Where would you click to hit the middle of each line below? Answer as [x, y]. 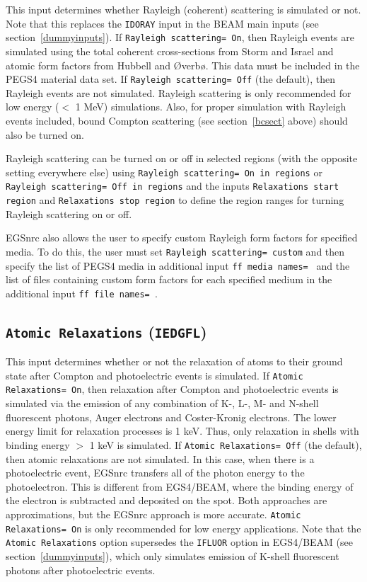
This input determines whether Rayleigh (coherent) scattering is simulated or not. [183, 9]
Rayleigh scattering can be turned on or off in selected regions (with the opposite [182, 158]
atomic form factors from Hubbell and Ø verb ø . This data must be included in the [183, 65]
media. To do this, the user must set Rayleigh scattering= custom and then [175, 251]
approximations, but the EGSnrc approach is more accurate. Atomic [153, 514]
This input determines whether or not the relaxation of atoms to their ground [174, 361]
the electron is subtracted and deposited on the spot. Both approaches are [167, 500]
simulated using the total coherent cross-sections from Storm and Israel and [170, 51]
